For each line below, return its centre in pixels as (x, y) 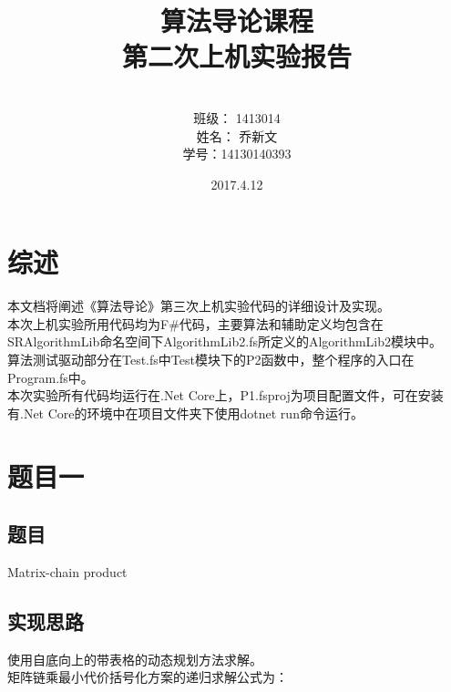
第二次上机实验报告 (236, 56)
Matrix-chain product (67, 571)
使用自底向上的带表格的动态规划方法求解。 (135, 659)
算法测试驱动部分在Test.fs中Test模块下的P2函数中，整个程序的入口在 (211, 359)
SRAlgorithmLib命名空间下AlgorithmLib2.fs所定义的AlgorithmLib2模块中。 (225, 341)
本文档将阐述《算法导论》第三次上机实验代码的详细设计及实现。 (199, 306)
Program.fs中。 (51, 377)
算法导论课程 (236, 21)
